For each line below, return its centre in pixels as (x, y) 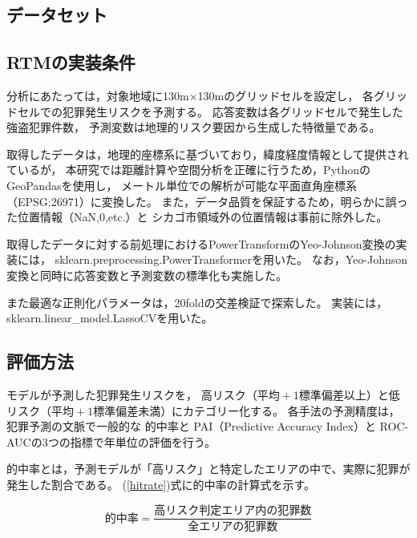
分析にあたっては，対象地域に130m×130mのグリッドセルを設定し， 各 (190, 95)
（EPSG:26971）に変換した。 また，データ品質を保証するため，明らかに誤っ (207, 201)
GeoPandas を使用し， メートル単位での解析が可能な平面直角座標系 (182, 185)
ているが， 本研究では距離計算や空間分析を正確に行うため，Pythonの (189, 170)
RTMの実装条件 (71, 62)
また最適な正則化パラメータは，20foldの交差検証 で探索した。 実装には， (197, 302)
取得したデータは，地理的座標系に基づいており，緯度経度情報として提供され (208, 154)
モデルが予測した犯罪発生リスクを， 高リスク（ (132, 394)
